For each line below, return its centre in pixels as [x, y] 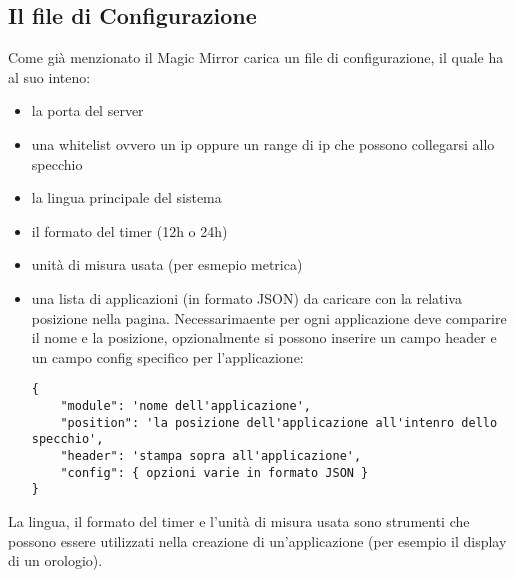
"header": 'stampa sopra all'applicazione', [211, 455]
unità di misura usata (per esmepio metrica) [167, 264]
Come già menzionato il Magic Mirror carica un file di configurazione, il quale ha [256, 57]
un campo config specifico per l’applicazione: [167, 356]
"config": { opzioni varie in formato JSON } [214, 472]
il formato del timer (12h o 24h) [129, 230]
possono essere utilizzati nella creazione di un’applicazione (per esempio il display [257, 540]
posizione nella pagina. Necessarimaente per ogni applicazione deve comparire [269, 317]
